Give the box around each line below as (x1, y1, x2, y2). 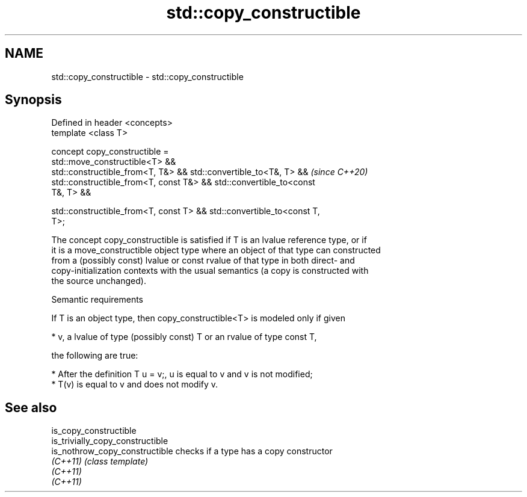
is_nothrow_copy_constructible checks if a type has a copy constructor (51, 446, 333, 457)
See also (5, 400, 57, 415)
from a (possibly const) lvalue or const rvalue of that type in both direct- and (51, 255, 355, 266)
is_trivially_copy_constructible (51, 436, 168, 446)
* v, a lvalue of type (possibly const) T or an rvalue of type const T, (51, 332, 317, 342)
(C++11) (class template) (51, 456, 149, 467)
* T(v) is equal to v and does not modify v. (51, 379, 218, 390)
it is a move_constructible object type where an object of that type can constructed (51, 245, 381, 256)
